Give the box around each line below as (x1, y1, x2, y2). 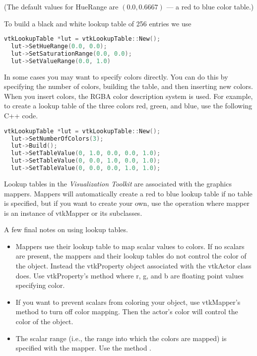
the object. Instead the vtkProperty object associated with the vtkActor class (15, 261, 252, 271)
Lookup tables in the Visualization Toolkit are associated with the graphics (4, 178, 232, 188)
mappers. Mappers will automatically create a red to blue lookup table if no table (4, 188, 253, 198)
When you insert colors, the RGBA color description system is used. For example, (4, 90, 253, 101)
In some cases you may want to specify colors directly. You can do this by (4, 71, 228, 82)
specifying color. (15, 280, 65, 290)
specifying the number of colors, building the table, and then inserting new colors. (4, 81, 253, 91)
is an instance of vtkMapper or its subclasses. (4, 207, 142, 218)
